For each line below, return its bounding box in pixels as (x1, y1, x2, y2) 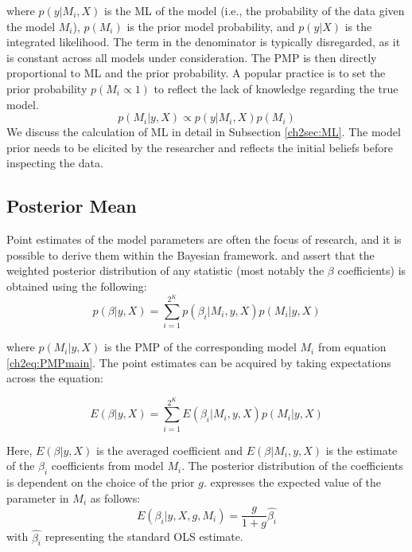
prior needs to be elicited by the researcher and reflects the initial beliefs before (6, 139, 393, 155)
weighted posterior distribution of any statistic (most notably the (6, 262, 325, 279)
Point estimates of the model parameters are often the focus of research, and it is (6, 231, 402, 248)
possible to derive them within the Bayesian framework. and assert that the (6, 246, 375, 263)
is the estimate (325, 441, 398, 458)
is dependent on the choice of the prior (6, 474, 195, 491)
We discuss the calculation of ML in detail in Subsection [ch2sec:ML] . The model (6, 123, 401, 140)
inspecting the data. (6, 155, 103, 171)
